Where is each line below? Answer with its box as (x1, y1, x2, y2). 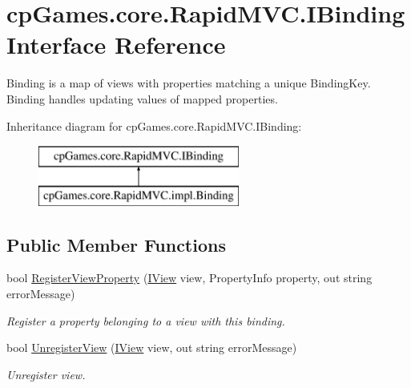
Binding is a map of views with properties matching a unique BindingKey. (6, 75, 371, 91)
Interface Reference (6, 28, 226, 61)
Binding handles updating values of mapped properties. (6, 90, 278, 107)
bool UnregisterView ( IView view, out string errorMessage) (6, 339, 297, 356)
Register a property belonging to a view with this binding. (6, 312, 285, 329)
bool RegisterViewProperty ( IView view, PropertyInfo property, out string (6, 269, 373, 286)
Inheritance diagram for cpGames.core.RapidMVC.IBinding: (6, 117, 302, 134)
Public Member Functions (6, 232, 226, 257)
